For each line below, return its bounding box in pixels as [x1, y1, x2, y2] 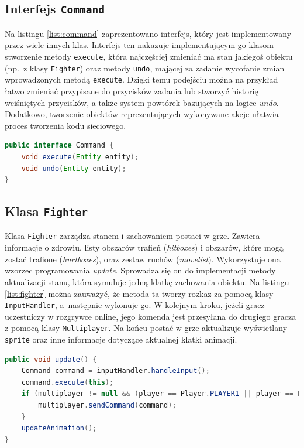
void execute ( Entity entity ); [21, 152, 139, 161]
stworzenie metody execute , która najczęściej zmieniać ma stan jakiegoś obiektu [5, 50, 293, 62]
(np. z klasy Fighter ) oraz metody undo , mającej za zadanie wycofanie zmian [5, 61, 285, 74]
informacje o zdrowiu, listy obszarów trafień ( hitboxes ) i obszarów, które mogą [5, 241, 284, 254]
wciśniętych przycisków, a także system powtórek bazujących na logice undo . [5, 96, 279, 108]
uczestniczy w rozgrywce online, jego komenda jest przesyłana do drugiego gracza [5, 310, 296, 322]
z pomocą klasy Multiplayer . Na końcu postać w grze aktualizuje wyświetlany [5, 322, 288, 334]
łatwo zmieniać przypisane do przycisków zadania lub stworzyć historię [5, 84, 258, 97]
